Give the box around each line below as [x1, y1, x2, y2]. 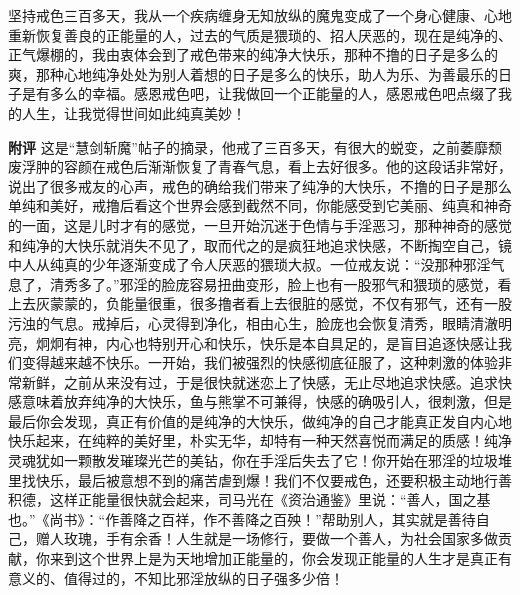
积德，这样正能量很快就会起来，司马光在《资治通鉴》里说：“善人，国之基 [8, 489, 491, 510]
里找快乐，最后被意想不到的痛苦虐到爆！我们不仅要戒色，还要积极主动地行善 [8, 469, 512, 490]
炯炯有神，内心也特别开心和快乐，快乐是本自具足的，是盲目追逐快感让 [35, 332, 498, 353]
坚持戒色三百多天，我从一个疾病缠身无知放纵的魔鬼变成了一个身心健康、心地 [8, 5, 512, 25]
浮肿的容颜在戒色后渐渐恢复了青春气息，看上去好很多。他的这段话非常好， [21, 156, 512, 177]
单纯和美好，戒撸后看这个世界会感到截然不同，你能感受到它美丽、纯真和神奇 [8, 195, 512, 216]
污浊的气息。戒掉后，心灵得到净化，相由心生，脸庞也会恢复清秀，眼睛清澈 [8, 312, 498, 333]
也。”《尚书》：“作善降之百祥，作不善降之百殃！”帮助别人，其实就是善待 [8, 508, 476, 529]
